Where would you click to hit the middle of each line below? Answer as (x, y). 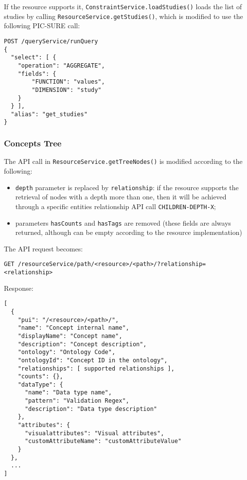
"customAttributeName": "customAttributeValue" (103, 441)
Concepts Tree (33, 143)
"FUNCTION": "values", (68, 82)
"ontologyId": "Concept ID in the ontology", (93, 360)
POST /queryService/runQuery (51, 41)
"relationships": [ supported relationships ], (96, 368)
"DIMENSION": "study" (67, 90)
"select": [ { (34, 58)
